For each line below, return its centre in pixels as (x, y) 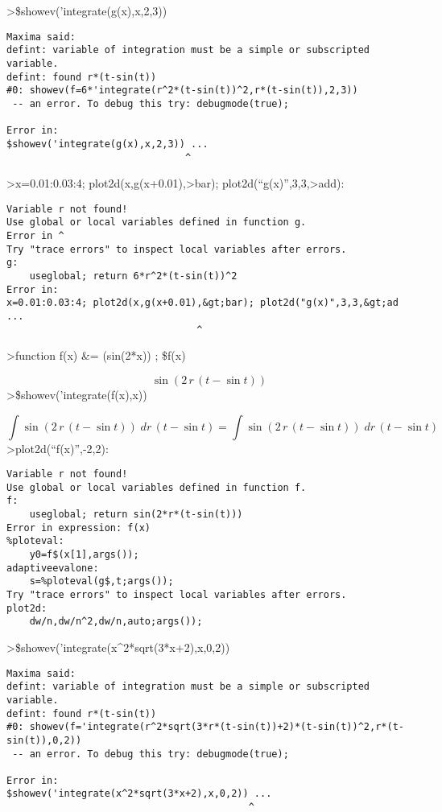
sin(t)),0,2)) (44, 740)
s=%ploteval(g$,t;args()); (101, 581)
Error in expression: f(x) (78, 528)
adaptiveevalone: (53, 568)
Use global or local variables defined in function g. (157, 223)
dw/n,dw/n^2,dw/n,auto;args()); (116, 622)
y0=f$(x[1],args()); (84, 555)
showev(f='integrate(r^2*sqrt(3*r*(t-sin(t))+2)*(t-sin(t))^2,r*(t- (217, 727)
